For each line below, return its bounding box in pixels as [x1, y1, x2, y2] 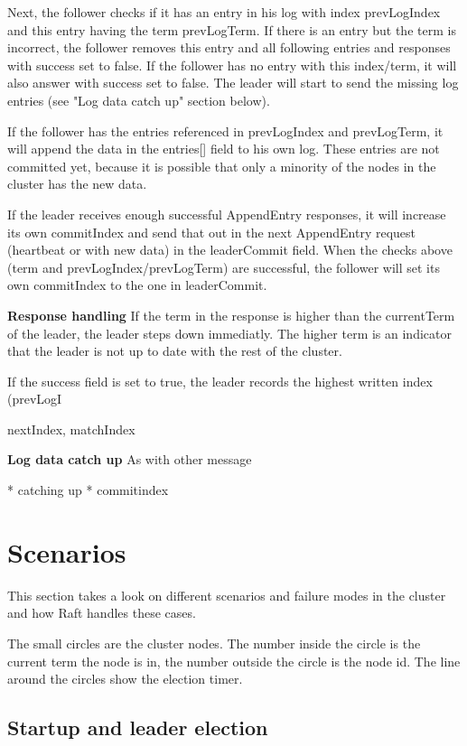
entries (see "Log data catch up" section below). [7, 90, 270, 109]
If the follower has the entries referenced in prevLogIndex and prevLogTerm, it [7, 121, 444, 140]
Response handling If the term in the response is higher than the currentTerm [7, 305, 455, 324]
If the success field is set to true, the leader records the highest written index [7, 371, 433, 390]
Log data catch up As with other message [7, 450, 252, 469]
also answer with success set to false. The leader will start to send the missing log [7, 73, 459, 92]
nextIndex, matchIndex [7, 419, 135, 438]
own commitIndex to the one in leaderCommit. [7, 275, 267, 294]
